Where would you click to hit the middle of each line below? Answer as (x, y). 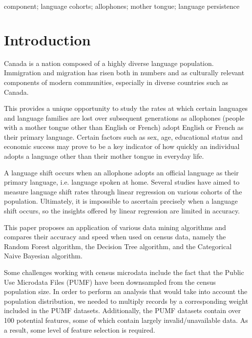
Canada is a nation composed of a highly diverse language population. (109, 63)
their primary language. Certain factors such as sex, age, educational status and (124, 137)
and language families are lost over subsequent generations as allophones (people (124, 117)
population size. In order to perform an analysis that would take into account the (126, 291)
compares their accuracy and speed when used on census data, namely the (115, 237)
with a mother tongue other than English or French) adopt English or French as (124, 127)
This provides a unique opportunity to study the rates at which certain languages (126, 108)
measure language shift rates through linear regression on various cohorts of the (123, 191)
